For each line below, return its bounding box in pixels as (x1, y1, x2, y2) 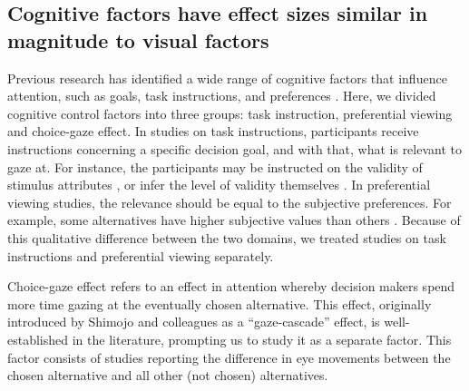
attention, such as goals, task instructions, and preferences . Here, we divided (7, 86, 436, 105)
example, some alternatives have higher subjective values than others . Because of (7, 210, 461, 230)
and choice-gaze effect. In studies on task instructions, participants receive (7, 122, 419, 141)
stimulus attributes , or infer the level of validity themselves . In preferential (7, 175, 431, 194)
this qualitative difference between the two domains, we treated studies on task (7, 228, 446, 247)
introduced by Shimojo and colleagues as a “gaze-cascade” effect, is (7, 312, 380, 331)
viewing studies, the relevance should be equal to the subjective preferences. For (7, 192, 452, 211)
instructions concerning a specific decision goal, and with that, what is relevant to (7, 139, 463, 158)
